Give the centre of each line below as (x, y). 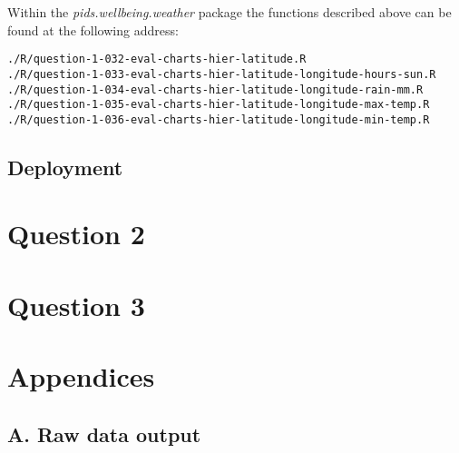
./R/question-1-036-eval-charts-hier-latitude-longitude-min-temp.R (219, 119)
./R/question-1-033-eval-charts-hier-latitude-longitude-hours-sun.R (222, 74)
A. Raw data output (104, 433)
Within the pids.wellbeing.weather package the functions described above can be (229, 12)
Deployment (65, 167)
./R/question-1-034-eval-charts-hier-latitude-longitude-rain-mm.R (215, 89)
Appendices (81, 376)
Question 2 (76, 234)
